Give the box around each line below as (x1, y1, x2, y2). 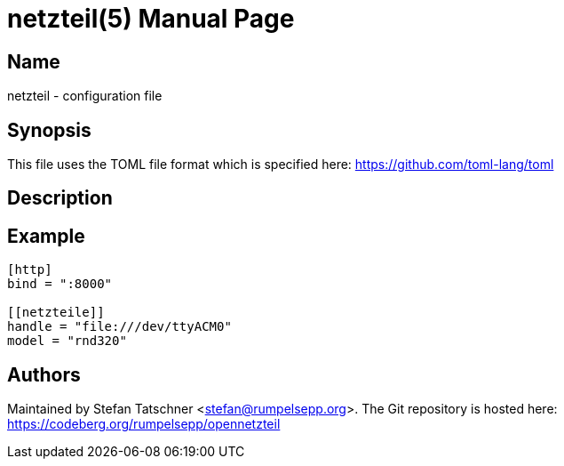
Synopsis (7, 118, 91, 141)
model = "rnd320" (7, 333, 127, 349)
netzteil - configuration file (7, 88, 163, 104)
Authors (7, 363, 81, 386)
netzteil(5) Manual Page (7, 4, 295, 34)
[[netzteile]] (7, 305, 105, 320)
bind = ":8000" (7, 277, 113, 292)
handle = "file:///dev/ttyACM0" (7, 319, 232, 334)
